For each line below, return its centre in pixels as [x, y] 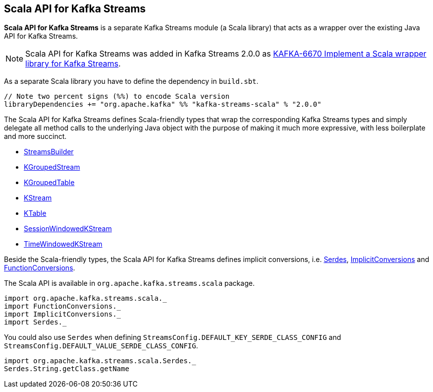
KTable [35, 213]
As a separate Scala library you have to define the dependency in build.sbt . [131, 81]
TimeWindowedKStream [63, 244]
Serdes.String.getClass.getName [67, 369]
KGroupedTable [49, 183]
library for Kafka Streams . [73, 64]
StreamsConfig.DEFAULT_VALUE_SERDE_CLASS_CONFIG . [101, 346]
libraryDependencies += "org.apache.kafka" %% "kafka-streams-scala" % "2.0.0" [163, 104]
